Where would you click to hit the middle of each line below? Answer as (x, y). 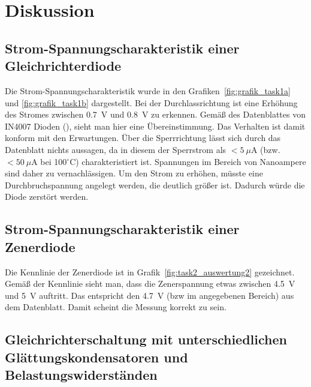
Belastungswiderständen (81, 375)
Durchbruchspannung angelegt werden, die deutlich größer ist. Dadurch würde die (155, 184)
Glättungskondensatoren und (96, 357)
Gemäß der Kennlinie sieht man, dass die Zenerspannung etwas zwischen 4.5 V (150, 283)
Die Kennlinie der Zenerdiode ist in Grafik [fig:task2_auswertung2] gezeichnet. (150, 271)
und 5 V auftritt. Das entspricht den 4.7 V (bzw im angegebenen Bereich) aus (150, 295)
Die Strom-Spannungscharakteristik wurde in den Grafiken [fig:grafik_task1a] (148, 90)
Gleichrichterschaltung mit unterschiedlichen (146, 339)
